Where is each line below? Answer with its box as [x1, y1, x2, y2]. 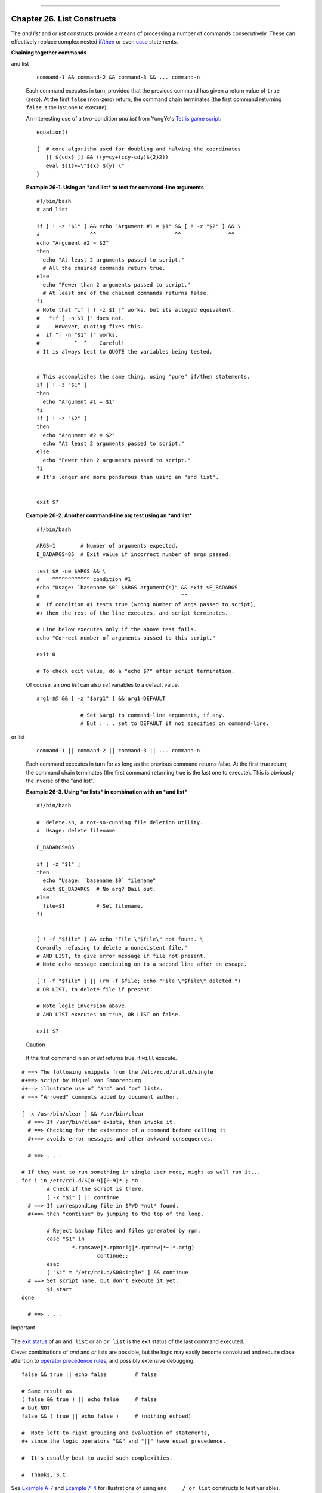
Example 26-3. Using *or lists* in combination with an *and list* [26, 788, 188, 795]
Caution [26, 1041, 46, 1048]
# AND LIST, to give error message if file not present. [36, 953, 207, 959]
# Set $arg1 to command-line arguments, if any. [80, 711, 225, 718]
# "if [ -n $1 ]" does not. [36, 315, 125, 322]
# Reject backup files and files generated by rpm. [47, 1227, 201, 1234]
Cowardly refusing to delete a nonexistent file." [36, 944, 188, 951]
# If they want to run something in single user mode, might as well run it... [21, 1169, 261, 1176]
